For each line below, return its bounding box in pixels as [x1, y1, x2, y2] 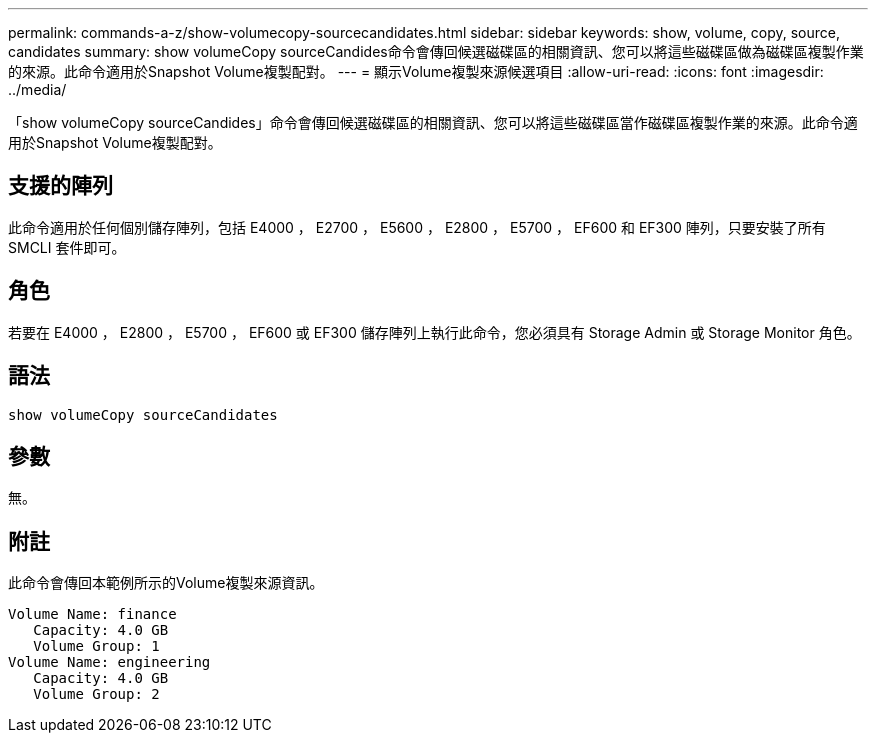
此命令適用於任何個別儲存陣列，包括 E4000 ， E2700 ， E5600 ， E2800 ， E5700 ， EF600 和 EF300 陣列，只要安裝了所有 [8, 218, 826, 236]
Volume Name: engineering [8, 654, 211, 671]
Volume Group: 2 [33, 686, 160, 703]
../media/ [8, 81, 67, 98]
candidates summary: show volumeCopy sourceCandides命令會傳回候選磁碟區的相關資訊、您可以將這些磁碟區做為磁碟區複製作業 [8, 43, 864, 60]
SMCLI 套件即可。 [8, 238, 126, 256]
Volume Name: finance [8, 606, 177, 623]
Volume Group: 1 [33, 638, 160, 655]
